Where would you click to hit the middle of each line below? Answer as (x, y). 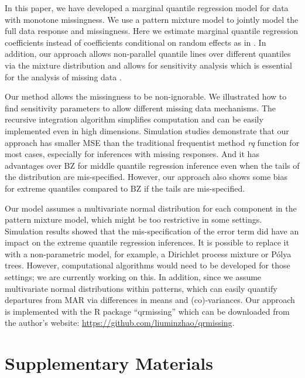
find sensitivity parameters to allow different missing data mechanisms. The (140, 108)
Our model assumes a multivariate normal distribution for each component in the (151, 208)
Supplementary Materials (109, 363)
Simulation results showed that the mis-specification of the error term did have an (152, 231)
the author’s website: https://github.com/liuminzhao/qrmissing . (120, 323)
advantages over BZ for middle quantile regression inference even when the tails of (152, 165)
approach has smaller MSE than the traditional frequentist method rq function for (152, 142)
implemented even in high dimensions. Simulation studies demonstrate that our (147, 130)
